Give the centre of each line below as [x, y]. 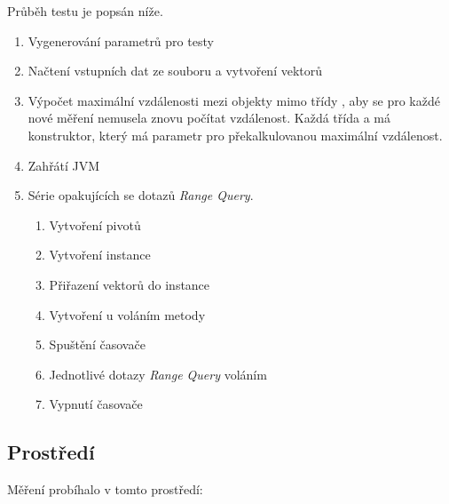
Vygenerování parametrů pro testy [121, 40]
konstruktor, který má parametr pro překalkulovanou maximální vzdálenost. [235, 135]
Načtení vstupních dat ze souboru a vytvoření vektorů [175, 71]
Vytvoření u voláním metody [127, 314]
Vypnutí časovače [96, 404]
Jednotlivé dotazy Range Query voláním [158, 374]
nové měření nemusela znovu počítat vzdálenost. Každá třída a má [209, 118]
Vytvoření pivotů [95, 224]
